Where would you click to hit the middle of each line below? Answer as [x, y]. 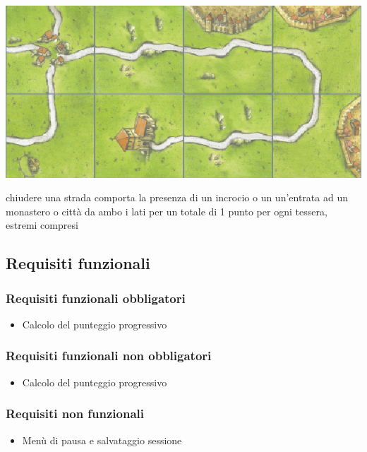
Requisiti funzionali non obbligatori [109, 356]
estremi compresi [42, 225]
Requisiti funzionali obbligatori [96, 298]
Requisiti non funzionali [75, 414]
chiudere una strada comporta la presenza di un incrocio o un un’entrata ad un [177, 197]
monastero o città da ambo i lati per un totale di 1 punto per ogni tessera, [167, 211]
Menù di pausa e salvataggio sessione [102, 440]
